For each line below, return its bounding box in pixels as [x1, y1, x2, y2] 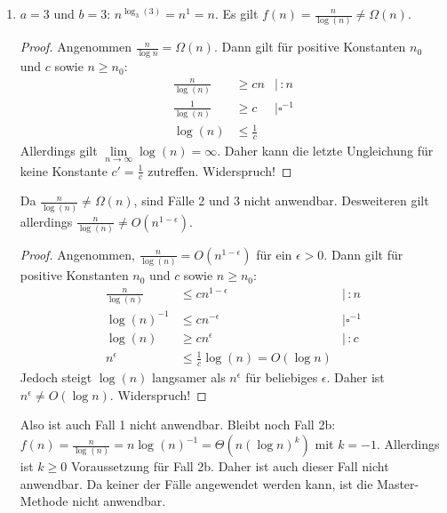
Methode [20, 492, 68, 510]
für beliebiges [245, 368, 318, 387]
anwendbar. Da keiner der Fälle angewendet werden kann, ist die [20, 474, 373, 493]
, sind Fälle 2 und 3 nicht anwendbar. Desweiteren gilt [133, 191, 429, 210]
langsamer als [152, 368, 226, 387]
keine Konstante [20, 161, 108, 180]
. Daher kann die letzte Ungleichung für [217, 141, 434, 160]
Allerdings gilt [20, 141, 98, 160]
